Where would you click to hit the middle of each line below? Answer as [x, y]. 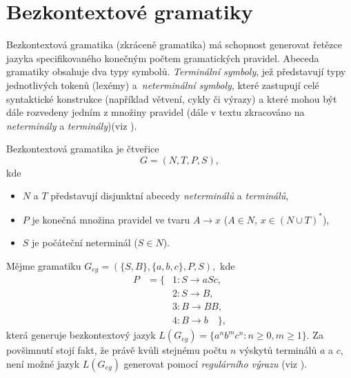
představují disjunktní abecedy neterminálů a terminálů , [170, 196]
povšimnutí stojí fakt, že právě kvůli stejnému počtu [117, 350]
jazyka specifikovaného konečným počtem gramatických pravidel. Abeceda [163, 58]
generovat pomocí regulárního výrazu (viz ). [215, 363]
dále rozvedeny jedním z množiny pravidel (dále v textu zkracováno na [156, 112]
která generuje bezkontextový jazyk [81, 335]
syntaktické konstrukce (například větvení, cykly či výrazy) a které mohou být [172, 98]
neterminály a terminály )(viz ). [72, 125]
